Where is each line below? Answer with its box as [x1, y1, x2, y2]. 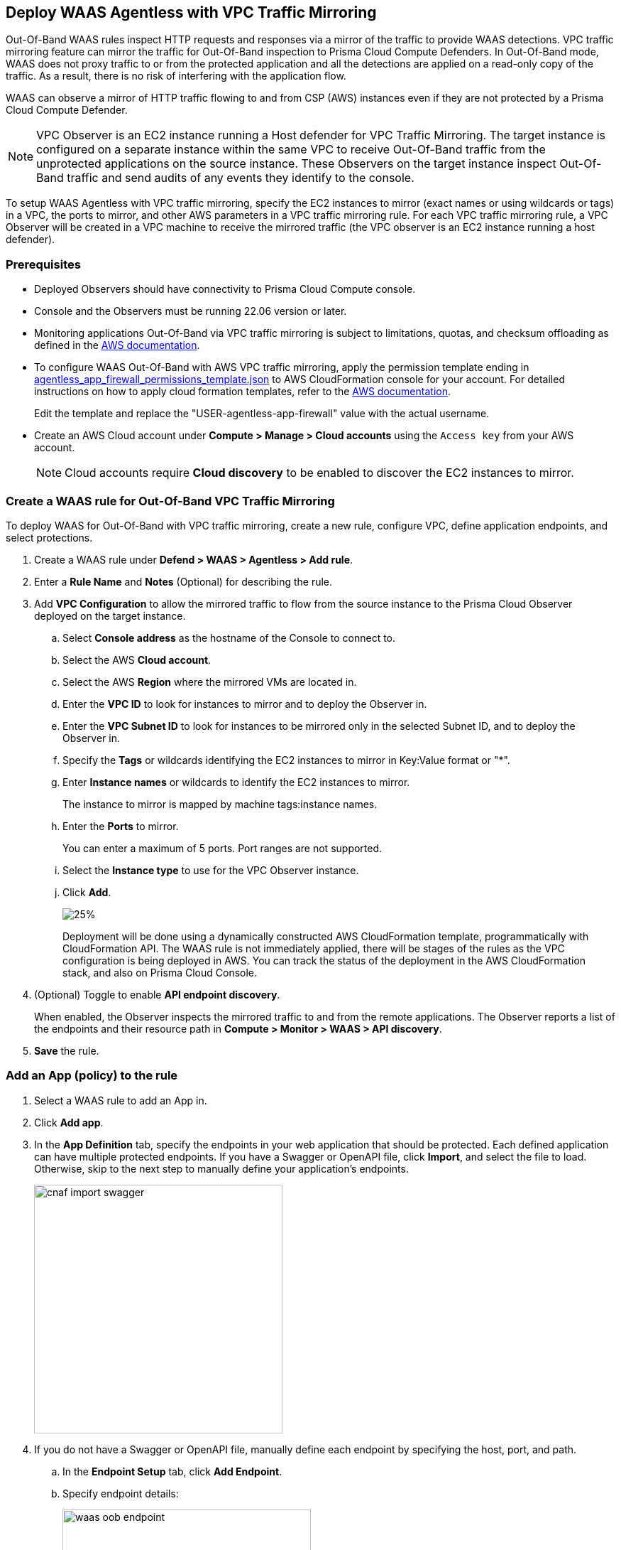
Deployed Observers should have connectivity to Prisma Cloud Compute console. [34, 283, 416, 296]
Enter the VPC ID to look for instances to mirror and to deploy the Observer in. [62, 697, 427, 710]
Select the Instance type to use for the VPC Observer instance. [62, 863, 359, 876]
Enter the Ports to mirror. [62, 819, 179, 832]
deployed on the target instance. [34, 609, 186, 622]
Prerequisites [6, 257, 81, 271]
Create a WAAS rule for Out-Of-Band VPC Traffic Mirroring [6, 493, 335, 508]
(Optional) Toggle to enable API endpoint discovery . [34, 988, 280, 1001]
